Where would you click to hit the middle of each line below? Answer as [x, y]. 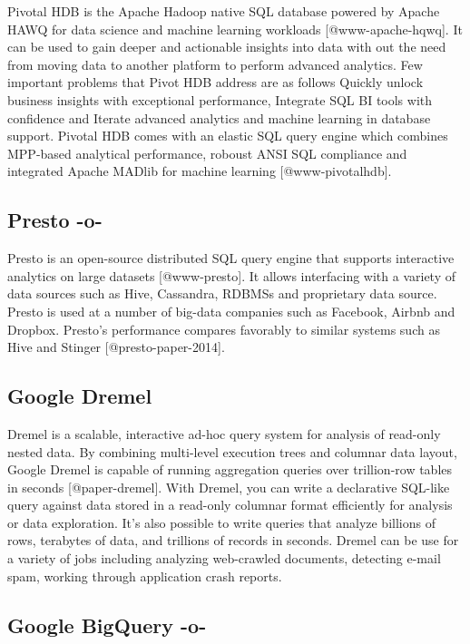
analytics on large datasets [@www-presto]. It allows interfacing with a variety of [232, 275]
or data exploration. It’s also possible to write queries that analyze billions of [221, 522]
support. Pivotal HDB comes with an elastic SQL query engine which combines [228, 136]
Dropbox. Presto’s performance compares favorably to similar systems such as [224, 329]
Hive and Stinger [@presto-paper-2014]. [116, 347]
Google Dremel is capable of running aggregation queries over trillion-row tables [230, 469]
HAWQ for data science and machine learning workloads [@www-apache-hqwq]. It [235, 29]
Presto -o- [55, 220]
